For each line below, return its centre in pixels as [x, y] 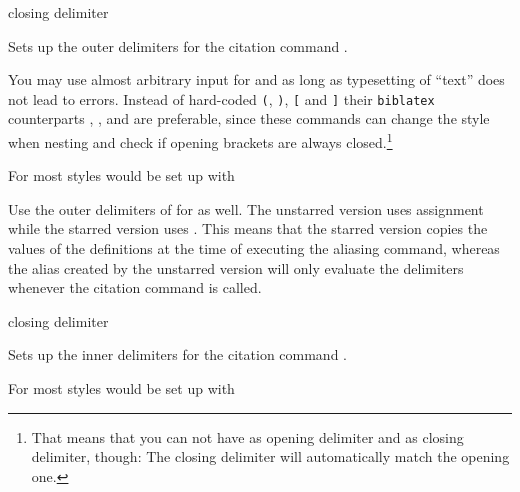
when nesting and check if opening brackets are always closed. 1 [200, 140]
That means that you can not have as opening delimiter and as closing [247, 436]
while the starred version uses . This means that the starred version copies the [248, 228]
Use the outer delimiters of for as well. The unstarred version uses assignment [246, 208]
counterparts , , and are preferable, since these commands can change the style [249, 118]
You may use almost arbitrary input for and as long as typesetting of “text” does [256, 79]
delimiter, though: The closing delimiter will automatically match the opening [270, 456]
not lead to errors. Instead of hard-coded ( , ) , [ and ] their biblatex [221, 98]
